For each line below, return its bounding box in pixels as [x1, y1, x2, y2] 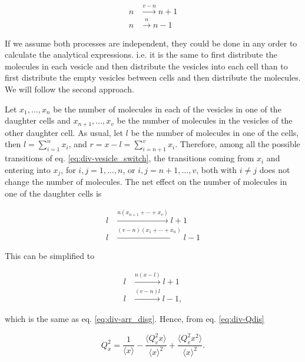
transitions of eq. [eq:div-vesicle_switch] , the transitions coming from [5, 152, 254, 164]
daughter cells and [5, 114, 71, 127]
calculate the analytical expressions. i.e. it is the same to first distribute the [5, 48, 277, 61]
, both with [196, 163, 237, 175]
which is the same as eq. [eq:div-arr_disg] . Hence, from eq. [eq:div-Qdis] [5, 313, 264, 325]
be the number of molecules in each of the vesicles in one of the [53, 102, 281, 115]
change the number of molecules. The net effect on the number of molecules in [5, 175, 287, 188]
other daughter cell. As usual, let [5, 126, 123, 138]
